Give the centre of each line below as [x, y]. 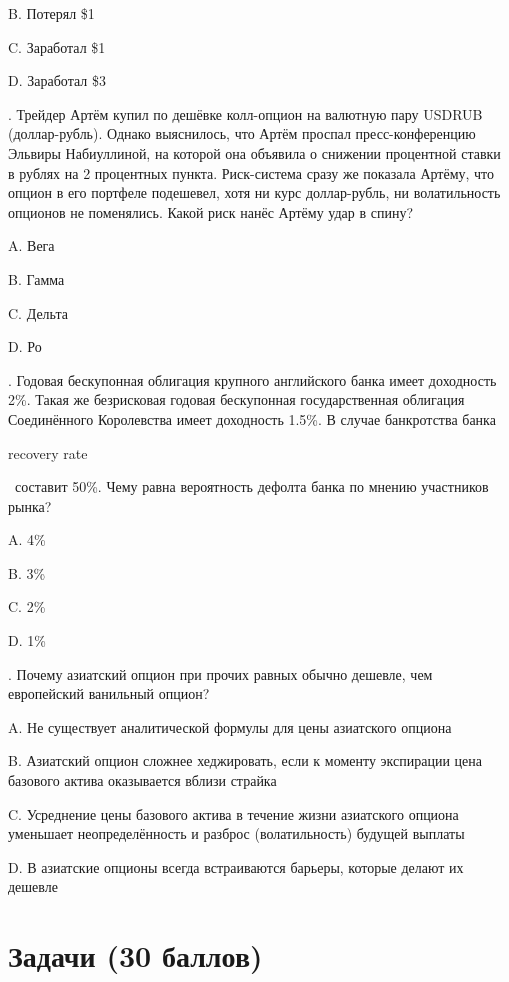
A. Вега [31, 245]
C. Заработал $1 [57, 46]
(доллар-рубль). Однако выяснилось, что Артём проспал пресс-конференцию [242, 133]
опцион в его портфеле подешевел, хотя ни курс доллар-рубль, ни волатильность [254, 192]
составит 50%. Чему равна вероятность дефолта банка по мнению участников [251, 486]
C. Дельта [38, 312]
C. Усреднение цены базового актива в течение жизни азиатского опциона [233, 813]
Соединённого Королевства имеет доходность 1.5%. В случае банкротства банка [252, 418]
